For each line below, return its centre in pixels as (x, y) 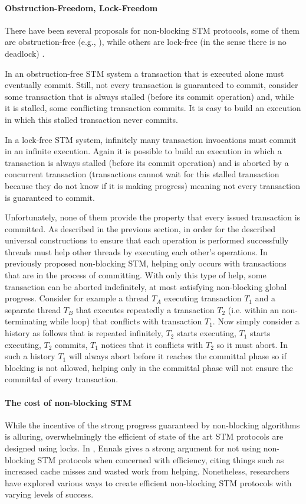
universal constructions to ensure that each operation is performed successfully (147, 240)
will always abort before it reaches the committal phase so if (178, 356)
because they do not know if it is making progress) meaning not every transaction (153, 185)
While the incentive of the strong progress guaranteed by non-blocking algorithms (152, 425)
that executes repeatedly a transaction (145, 309)
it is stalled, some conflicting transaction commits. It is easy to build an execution (153, 108)
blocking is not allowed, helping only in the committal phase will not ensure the (149, 367)
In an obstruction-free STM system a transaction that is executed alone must (144, 73)
